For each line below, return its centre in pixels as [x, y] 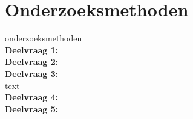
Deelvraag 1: [32, 50]
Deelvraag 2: [32, 62]
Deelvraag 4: [32, 97]
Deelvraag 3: [32, 73]
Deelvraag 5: [32, 108]
